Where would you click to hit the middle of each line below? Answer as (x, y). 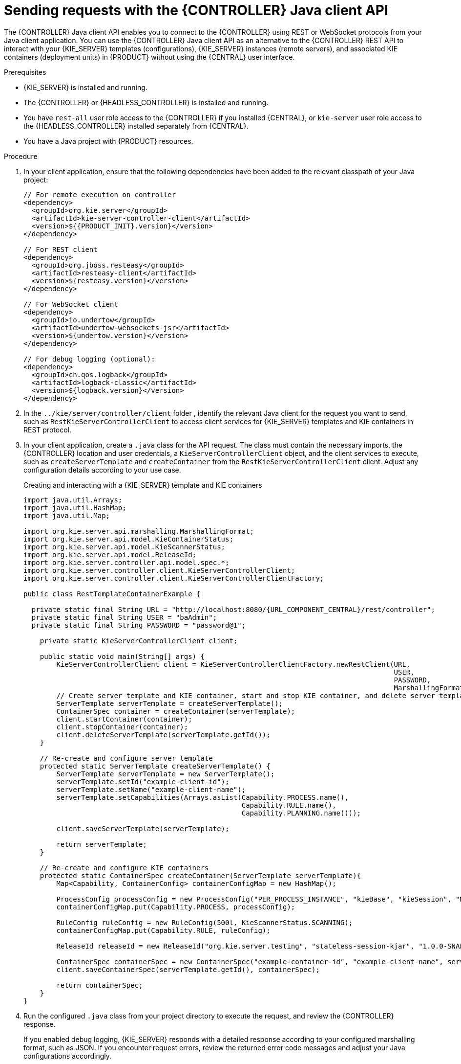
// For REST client (61, 249)
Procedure (21, 156)
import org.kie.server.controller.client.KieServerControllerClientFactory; (174, 578)
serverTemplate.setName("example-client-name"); (151, 789)
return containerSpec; (100, 985)
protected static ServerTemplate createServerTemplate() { (155, 766)
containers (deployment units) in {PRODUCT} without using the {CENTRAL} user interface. (149, 57)
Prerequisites (25, 72)
